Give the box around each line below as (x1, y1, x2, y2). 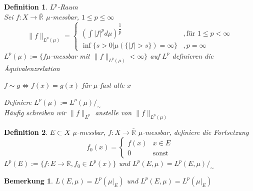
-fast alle (97, 80, 124, 90)
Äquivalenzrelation (4, 63, 60, 73)
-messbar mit (50, 50, 90, 61)
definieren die (172, 50, 214, 61)
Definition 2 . (4, 126, 48, 137)
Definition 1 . (4, 2, 48, 12)
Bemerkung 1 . (4, 175, 53, 185)
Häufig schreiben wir (4, 107, 66, 117)
